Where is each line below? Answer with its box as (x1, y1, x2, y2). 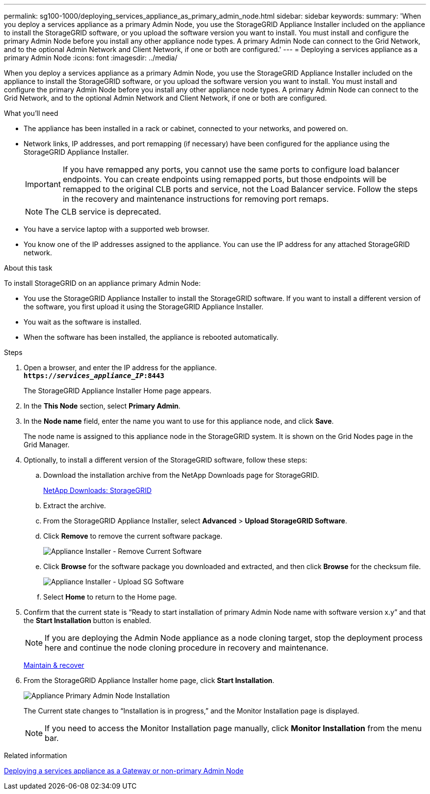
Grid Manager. (24, 440, 70, 449)
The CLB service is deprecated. (45, 207, 161, 217)
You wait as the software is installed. (24, 318, 141, 326)
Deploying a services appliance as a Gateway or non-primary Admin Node (4, 767, 244, 775)
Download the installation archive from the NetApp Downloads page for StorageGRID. (43, 471, 319, 479)
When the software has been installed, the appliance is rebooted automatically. (24, 333, 279, 341)
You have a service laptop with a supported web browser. (24, 225, 210, 233)
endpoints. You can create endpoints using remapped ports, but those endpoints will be (62, 174, 387, 184)
